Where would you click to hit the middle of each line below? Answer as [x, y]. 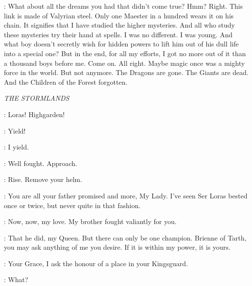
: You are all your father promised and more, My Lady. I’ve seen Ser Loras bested [126, 195]
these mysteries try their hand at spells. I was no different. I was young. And [118, 34]
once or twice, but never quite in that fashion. [72, 205]
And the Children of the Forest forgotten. [66, 82]
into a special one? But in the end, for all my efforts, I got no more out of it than [125, 53]
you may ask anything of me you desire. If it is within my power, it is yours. [117, 247]
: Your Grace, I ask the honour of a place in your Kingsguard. [96, 263]
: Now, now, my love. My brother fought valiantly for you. [90, 221]
